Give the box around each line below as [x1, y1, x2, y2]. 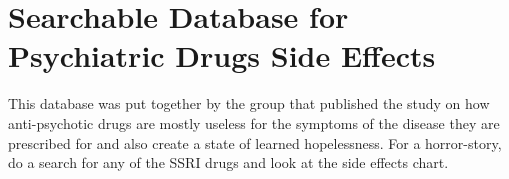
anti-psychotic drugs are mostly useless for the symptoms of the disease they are [8, 112, 500, 133]
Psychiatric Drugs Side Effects [8, 35, 436, 76]
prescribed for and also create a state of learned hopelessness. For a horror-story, [8, 132, 502, 153]
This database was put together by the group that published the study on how [8, 93, 490, 114]
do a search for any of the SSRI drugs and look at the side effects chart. [8, 152, 449, 173]
